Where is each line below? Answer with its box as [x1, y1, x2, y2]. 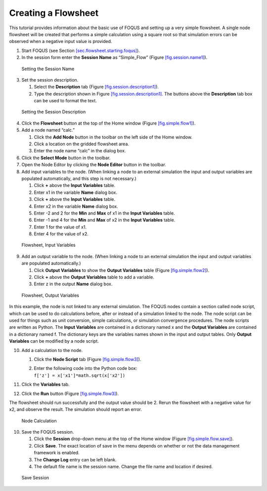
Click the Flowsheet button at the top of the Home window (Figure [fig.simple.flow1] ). [21, 120, 196, 126]
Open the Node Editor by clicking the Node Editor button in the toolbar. [21, 162, 167, 168]
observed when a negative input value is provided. [9, 39, 112, 45]
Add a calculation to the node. [21, 347, 83, 353]
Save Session [21, 475, 49, 481]
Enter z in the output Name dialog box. [34, 281, 113, 287]
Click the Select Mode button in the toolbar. [21, 155, 111, 161]
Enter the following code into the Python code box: [34, 365, 137, 371]
